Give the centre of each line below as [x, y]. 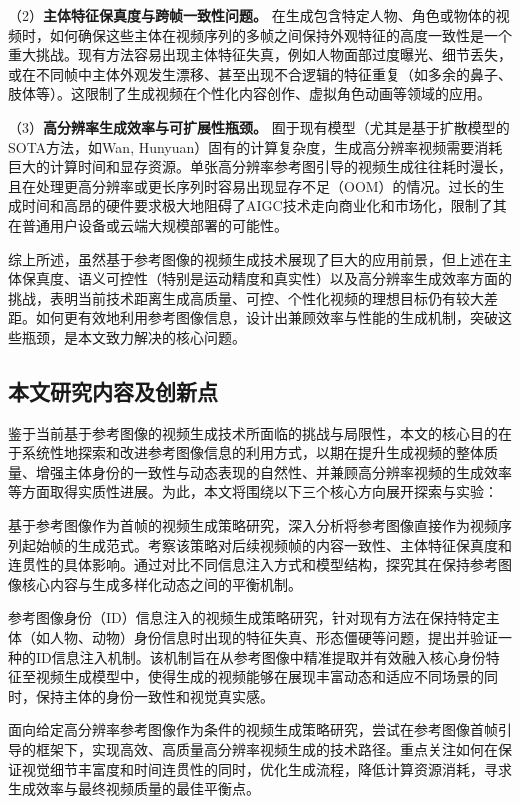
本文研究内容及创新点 [113, 390]
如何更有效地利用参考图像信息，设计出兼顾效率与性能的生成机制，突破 [266, 317]
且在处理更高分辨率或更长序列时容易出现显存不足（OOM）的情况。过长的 [249, 185]
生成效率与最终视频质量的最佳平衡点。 [134, 788]
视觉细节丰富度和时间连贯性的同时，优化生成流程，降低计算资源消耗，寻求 [266, 768]
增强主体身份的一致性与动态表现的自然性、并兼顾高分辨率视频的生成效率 [273, 471]
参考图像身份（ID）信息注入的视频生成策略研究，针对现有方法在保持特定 [247, 617]
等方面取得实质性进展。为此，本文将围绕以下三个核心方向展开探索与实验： [253, 491]
